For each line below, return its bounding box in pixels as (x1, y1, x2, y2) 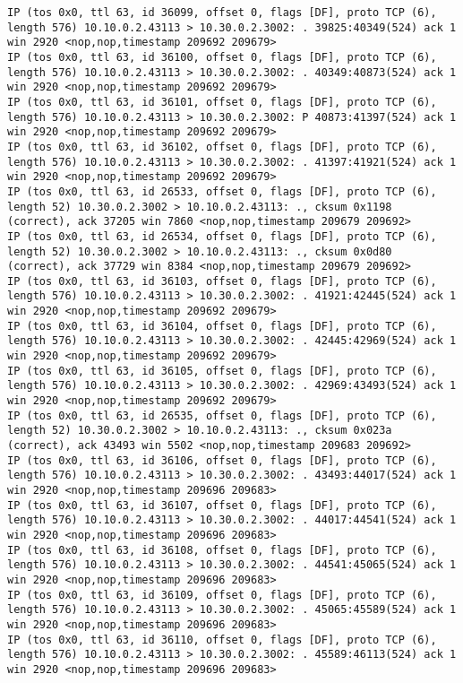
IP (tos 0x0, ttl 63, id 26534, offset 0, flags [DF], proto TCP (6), (7, 229, 437, 243)
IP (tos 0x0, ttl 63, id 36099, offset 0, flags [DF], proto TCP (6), (7, 6, 437, 19)
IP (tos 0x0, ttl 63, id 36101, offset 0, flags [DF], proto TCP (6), (7, 95, 437, 108)
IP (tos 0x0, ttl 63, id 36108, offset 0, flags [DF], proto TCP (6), (7, 543, 437, 557)
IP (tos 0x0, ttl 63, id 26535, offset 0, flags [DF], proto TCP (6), (7, 409, 437, 422)
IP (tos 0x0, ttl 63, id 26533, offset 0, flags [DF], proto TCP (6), (7, 185, 437, 198)
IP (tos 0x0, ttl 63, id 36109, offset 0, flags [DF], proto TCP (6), (7, 588, 437, 601)
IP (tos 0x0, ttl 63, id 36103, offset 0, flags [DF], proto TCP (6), (7, 274, 437, 288)
